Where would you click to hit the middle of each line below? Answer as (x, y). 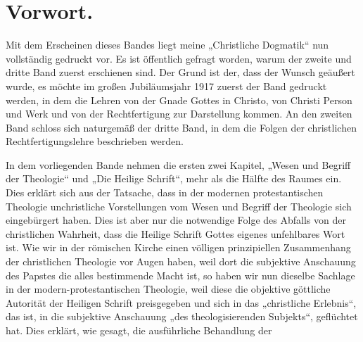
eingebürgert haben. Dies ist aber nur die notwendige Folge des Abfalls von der (176, 220)
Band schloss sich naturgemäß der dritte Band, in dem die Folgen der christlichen (181, 127)
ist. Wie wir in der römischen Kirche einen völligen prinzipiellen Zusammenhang (178, 247)
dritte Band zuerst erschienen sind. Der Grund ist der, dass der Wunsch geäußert (180, 72)
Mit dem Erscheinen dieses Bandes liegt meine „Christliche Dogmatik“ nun (167, 45)
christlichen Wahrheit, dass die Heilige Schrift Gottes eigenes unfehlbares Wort (176, 233)
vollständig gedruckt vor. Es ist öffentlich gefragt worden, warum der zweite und (179, 58)
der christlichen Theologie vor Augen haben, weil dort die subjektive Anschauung (181, 261)
